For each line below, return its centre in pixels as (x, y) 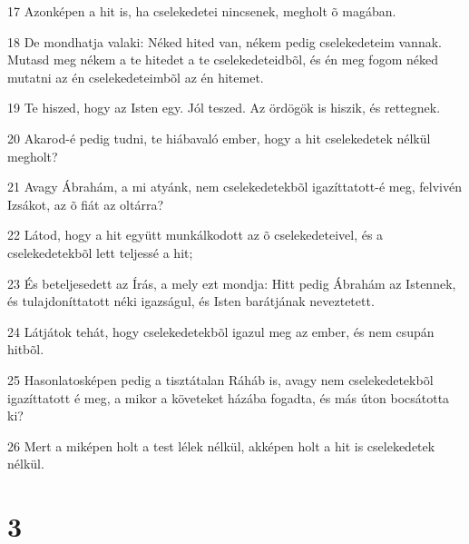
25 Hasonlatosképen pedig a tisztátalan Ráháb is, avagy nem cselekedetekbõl (220, 379)
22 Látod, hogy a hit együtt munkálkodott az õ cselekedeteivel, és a (195, 235)
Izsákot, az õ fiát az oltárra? (86, 204)
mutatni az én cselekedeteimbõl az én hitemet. (136, 77)
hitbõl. (26, 349)
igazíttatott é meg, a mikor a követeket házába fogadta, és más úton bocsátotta (229, 397)
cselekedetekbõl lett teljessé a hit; (100, 252)
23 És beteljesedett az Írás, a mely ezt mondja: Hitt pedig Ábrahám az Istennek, (232, 283)
